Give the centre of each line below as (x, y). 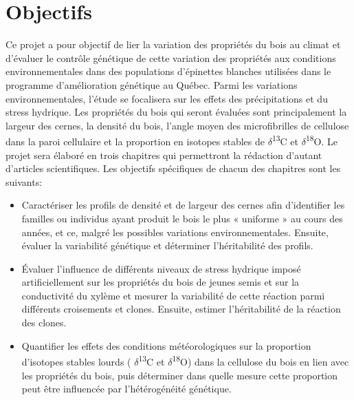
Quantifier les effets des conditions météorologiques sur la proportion (166, 345)
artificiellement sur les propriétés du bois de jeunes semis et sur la (161, 282)
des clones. (44, 323)
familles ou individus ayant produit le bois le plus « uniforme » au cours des (182, 218)
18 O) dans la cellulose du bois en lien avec (261, 360)
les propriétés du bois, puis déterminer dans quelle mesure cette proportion (180, 375)
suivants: (24, 181)
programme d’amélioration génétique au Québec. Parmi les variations (152, 84)
